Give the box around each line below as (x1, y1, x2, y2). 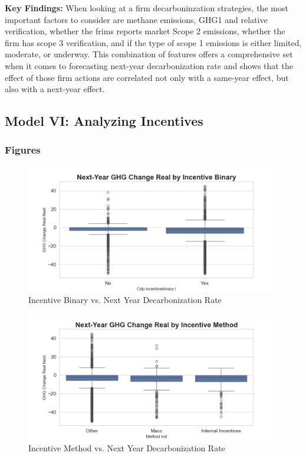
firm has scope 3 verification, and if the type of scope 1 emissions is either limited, (5, 36, 302, 48)
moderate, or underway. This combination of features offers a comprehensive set (5, 48, 293, 60)
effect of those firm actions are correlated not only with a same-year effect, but (5, 71, 289, 83)
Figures (5, 142, 41, 157)
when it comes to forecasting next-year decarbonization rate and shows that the (5, 59, 293, 71)
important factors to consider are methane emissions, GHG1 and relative (5, 13, 268, 25)
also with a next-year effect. (5, 83, 105, 95)
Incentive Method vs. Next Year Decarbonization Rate (28, 441, 225, 454)
